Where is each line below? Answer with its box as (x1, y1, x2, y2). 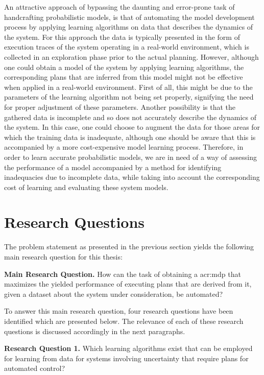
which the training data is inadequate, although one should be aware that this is (4, 131, 256, 142)
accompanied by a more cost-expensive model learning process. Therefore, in (4, 142, 244, 152)
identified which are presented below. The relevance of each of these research (4, 315, 244, 326)
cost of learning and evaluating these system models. (4, 181, 169, 192)
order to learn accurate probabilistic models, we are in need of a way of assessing (4, 151, 257, 162)
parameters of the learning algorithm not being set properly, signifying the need (4, 91, 254, 102)
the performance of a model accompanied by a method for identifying (4, 161, 222, 172)
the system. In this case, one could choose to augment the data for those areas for (4, 122, 260, 132)
